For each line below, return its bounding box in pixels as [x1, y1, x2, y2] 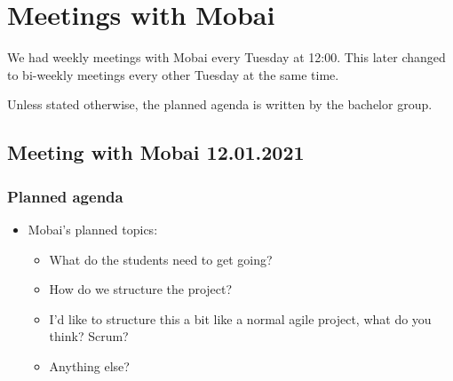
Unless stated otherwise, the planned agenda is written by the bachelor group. [7, 95, 433, 114]
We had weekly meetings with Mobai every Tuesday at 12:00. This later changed [7, 48, 446, 67]
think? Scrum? [49, 327, 129, 345]
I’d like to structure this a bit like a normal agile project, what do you [49, 309, 432, 328]
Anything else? [49, 356, 130, 375]
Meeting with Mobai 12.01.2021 [7, 139, 305, 166]
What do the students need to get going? [49, 250, 273, 268]
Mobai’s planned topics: [28, 219, 158, 238]
